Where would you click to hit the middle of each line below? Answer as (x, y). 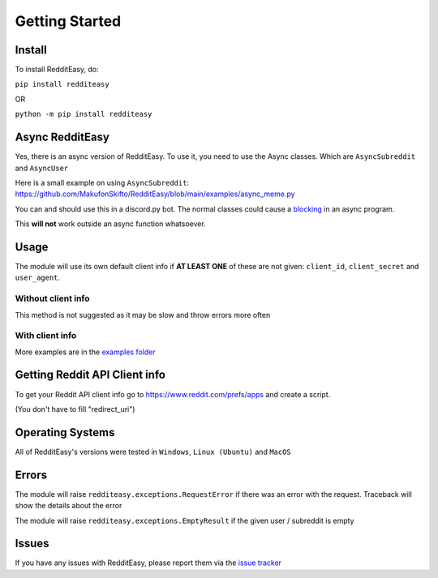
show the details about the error (69, 506)
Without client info (52, 298)
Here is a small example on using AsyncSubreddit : (102, 182)
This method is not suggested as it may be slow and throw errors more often (143, 315)
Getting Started (68, 21)
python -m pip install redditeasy (84, 114)
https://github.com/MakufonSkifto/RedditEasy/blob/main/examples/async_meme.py (155, 194)
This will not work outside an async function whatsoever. (110, 224)
